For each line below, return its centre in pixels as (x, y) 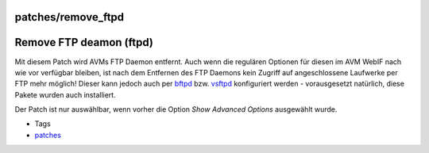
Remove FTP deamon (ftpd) (84, 42)
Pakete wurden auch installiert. (65, 94)
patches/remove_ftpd (70, 17)
